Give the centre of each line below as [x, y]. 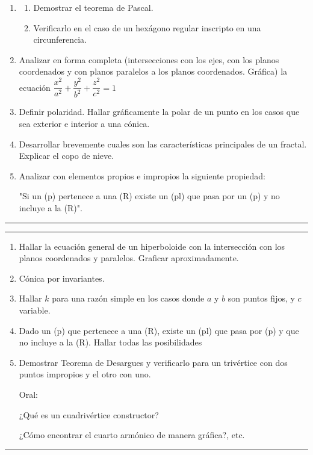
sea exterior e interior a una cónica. [84, 124]
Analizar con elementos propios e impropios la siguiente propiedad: [142, 175]
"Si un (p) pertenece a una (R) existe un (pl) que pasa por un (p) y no [149, 196]
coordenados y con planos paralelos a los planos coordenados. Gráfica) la [153, 71]
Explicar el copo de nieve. [67, 156]
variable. [35, 310]
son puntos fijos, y [261, 298]
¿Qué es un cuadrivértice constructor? [89, 414]
